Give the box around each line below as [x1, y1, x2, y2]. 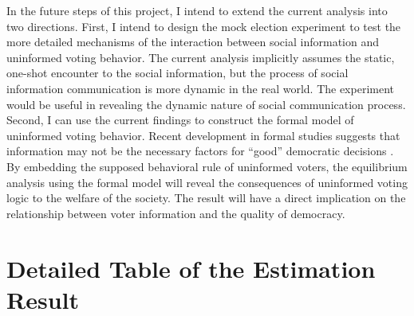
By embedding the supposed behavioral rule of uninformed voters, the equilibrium [6, 158, 408, 174]
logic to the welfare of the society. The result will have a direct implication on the [6, 189, 406, 206]
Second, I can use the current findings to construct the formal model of [6, 111, 354, 128]
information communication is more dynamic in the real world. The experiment [6, 80, 394, 96]
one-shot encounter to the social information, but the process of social [6, 64, 349, 81]
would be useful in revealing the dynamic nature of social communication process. [6, 96, 406, 112]
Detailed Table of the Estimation [6, 252, 376, 284]
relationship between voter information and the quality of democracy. [6, 205, 345, 221]
